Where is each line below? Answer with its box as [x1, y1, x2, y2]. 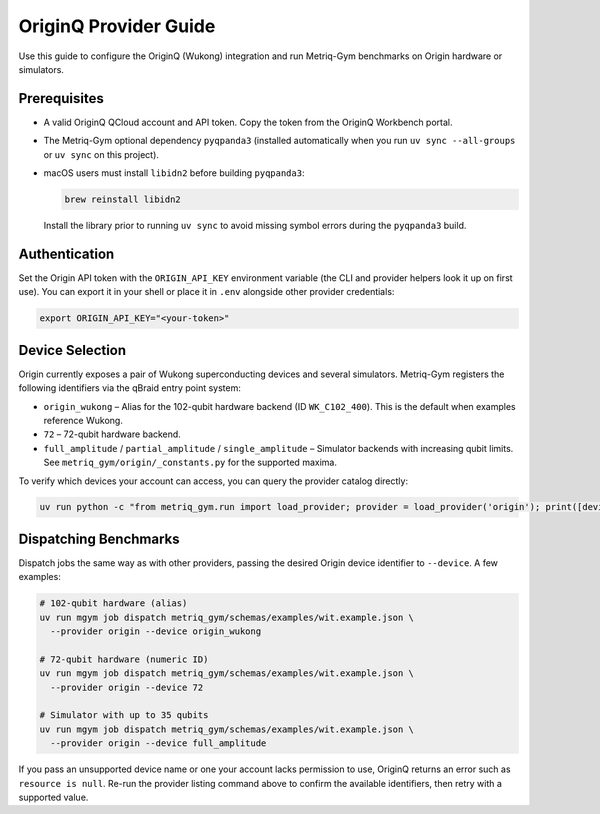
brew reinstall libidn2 [64, 194, 182, 205]
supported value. [18, 791, 89, 804]
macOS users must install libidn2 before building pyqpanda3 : [43, 167, 305, 179]
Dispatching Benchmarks [18, 530, 180, 547]
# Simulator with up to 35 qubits [39, 710, 209, 721]
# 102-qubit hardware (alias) [39, 598, 188, 609]
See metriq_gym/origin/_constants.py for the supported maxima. [43, 456, 337, 469]
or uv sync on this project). [43, 148, 160, 160]
